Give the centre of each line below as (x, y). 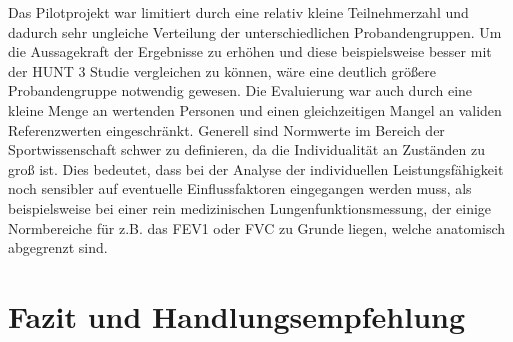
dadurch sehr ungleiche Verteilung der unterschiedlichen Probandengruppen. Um (255, 31)
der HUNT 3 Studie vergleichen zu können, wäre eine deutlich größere (222, 70)
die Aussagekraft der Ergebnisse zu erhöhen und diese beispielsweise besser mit (250, 51)
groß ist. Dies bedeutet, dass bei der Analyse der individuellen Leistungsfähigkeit (256, 168)
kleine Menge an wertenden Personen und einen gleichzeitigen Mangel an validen (255, 109)
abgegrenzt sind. (58, 247)
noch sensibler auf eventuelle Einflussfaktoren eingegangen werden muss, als (240, 188)
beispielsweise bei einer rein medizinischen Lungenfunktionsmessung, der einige (250, 207)
